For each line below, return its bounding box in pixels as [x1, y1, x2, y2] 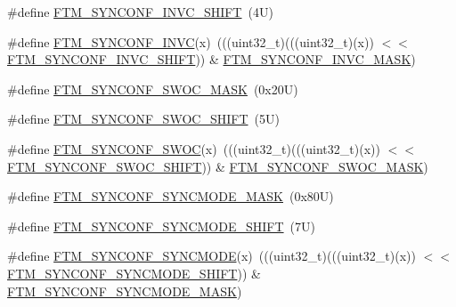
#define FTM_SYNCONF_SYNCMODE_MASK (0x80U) [7, 187, 334, 206]
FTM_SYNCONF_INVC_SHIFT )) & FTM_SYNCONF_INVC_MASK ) [7, 50, 416, 69]
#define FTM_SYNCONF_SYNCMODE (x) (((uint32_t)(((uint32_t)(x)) [7, 246, 416, 265]
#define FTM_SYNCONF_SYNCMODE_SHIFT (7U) [7, 216, 315, 235]
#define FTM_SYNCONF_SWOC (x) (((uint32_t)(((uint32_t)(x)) [7, 139, 380, 158]
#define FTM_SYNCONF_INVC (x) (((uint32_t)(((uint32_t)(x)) [7, 32, 374, 51]
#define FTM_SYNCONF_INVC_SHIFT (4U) [7, 3, 273, 20]
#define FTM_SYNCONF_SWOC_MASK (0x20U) [7, 79, 298, 98]
